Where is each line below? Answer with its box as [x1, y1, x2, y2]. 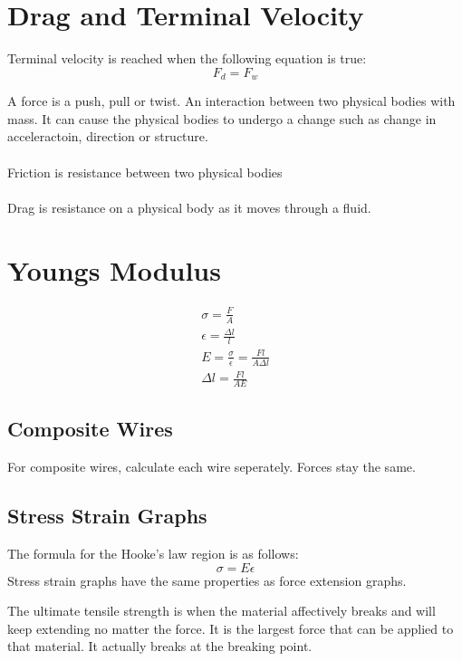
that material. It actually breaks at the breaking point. [7, 637, 313, 656]
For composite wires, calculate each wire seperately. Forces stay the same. [7, 457, 416, 476]
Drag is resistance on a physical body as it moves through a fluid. [7, 197, 371, 216]
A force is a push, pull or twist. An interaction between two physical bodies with [7, 91, 456, 110]
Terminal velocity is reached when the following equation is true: [7, 49, 367, 68]
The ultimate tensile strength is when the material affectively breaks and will [7, 601, 436, 620]
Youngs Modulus [7, 251, 221, 288]
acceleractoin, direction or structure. [7, 127, 208, 146]
